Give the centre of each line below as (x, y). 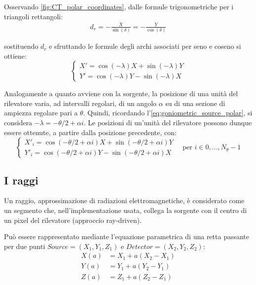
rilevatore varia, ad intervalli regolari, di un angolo (80, 103)
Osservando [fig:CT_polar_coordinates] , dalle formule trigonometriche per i (119, 6)
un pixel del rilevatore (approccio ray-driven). (73, 220)
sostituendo (21, 46)
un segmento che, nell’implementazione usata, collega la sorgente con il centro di (126, 210)
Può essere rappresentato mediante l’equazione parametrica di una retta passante (127, 236)
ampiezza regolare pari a (41, 113)
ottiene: (15, 55)
